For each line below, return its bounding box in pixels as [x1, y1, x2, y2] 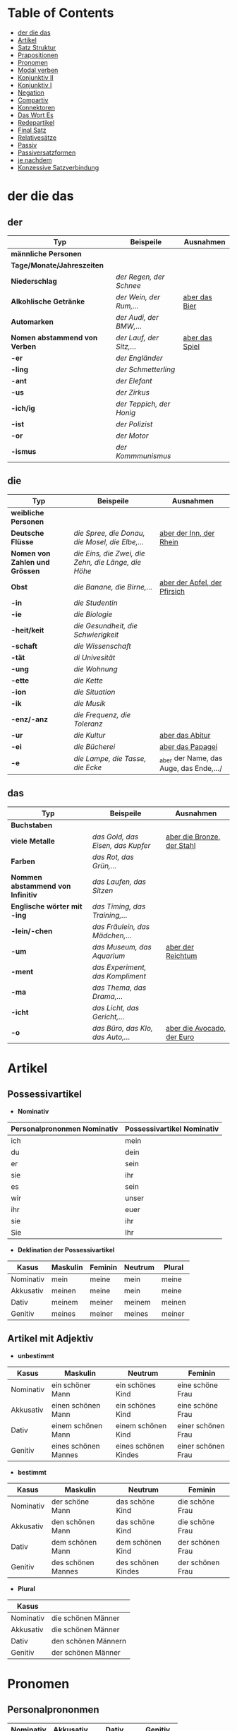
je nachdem [17, 155, 52, 164]
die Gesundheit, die [73, 621, 138, 630]
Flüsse [11, 537, 34, 546]
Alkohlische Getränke [11, 297, 85, 306]
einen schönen [51, 1400, 101, 1410]
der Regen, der [115, 272, 165, 282]
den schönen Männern [51, 1636, 127, 1646]
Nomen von [11, 549, 51, 558]
